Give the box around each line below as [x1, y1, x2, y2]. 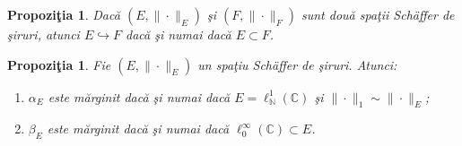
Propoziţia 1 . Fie [7, 55, 111, 73]
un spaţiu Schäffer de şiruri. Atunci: [197, 55, 397, 73]
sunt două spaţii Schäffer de [301, 5, 455, 23]
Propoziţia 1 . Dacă [7, 5, 120, 23]
